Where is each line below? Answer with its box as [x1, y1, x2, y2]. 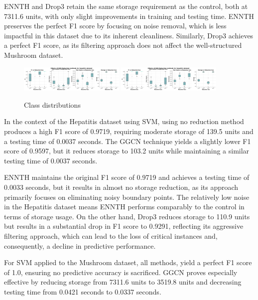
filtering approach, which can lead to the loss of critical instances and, [4, 230, 218, 241]
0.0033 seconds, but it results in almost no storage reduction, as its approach [4, 182, 239, 192]
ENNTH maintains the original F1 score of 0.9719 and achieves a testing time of [4, 172, 250, 182]
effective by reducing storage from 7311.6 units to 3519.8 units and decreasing [4, 277, 242, 287]
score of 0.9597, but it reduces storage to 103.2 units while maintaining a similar [4, 146, 250, 156]
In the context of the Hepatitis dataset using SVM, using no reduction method [4, 116, 244, 127]
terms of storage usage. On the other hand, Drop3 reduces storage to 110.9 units [4, 211, 250, 221]
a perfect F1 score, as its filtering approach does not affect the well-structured [4, 40, 242, 50]
